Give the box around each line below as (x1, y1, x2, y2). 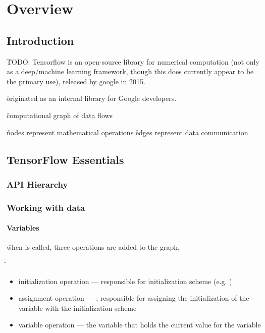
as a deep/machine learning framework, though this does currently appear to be (7, 66, 254, 77)
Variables (7, 223, 39, 233)
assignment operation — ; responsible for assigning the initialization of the (18, 293, 249, 303)
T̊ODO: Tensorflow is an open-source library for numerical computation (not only (7, 56, 259, 67)
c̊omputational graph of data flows (7, 109, 113, 120)
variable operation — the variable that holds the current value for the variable (18, 319, 261, 330)
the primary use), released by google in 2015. (7, 76, 145, 86)
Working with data (7, 201, 85, 213)
